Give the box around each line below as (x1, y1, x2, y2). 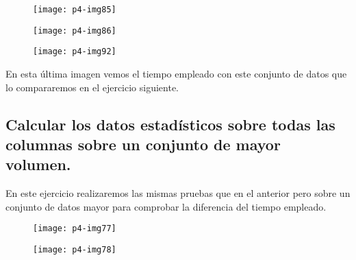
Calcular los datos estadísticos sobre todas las (5, 113, 335, 134)
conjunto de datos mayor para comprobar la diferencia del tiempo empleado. (5, 199, 327, 213)
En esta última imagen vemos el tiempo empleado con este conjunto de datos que (5, 66, 347, 80)
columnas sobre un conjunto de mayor (5, 133, 281, 154)
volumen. (5, 154, 71, 175)
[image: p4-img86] (33, 25, 116, 36)
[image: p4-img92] (33, 47, 116, 57)
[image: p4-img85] (33, 5, 116, 14)
